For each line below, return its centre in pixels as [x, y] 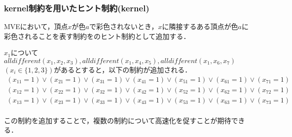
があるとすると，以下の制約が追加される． [123, 69]
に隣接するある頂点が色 [200, 26]
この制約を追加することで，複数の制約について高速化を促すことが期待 [118, 120]
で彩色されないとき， [124, 26]
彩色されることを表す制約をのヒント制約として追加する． [97, 36]
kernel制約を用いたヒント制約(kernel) [77, 8]
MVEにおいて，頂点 [36, 26]
